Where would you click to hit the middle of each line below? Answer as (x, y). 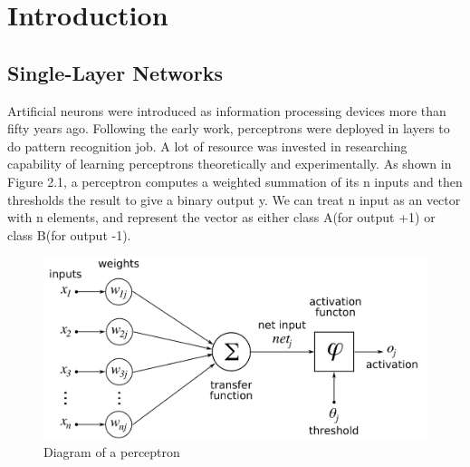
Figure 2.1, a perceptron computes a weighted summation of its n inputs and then (235, 181)
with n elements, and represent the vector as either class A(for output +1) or (221, 217)
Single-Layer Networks (115, 72)
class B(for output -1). (69, 234)
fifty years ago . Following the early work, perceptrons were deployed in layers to (229, 128)
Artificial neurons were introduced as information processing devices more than (227, 110)
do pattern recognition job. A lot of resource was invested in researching (207, 146)
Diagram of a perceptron (112, 452)
